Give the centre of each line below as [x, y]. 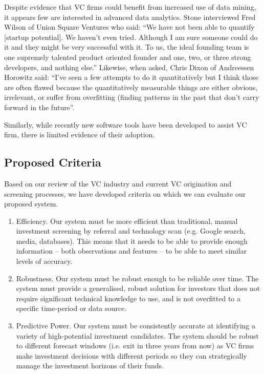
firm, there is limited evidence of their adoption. [80, 134]
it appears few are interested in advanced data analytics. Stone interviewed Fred [130, 17]
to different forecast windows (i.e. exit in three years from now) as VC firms [135, 346]
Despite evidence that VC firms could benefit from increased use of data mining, [130, 7]
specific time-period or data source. [71, 308]
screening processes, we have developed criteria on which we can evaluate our [125, 193]
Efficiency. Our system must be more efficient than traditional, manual [127, 221]
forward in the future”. [39, 107]
